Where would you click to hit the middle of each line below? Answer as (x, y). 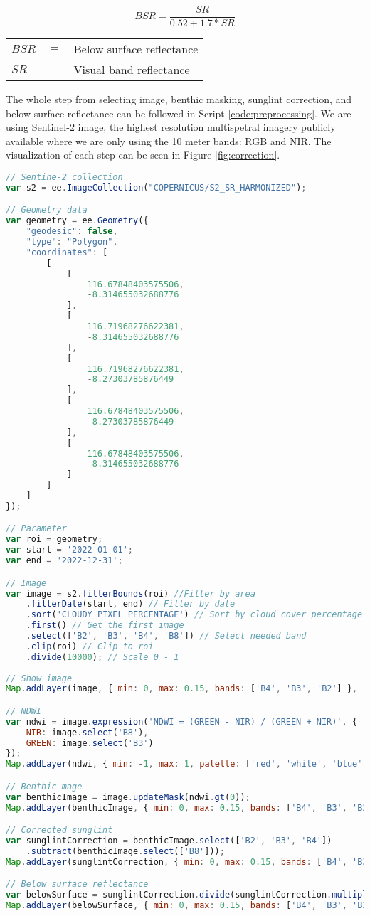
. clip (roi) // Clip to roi (90, 646)
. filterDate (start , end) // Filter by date (131, 604)
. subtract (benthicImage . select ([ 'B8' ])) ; (125, 851)
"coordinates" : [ (67, 252)
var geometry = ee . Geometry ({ (77, 221)
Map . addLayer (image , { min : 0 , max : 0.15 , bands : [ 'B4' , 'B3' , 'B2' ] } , (182, 689)
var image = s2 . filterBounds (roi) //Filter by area (131, 593)
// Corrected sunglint (59, 830)
